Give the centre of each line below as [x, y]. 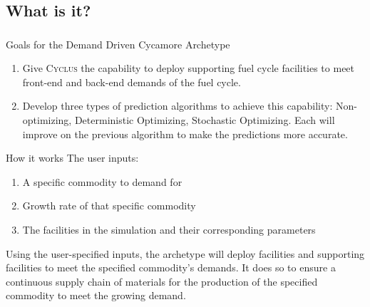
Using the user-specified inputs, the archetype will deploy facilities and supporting [185, 253]
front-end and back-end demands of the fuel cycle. [132, 82]
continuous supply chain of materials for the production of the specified [162, 281]
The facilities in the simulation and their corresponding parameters [169, 230]
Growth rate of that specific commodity [109, 205]
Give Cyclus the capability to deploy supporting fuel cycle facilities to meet [189, 68]
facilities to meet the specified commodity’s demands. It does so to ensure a [171, 267]
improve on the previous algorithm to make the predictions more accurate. [185, 134]
